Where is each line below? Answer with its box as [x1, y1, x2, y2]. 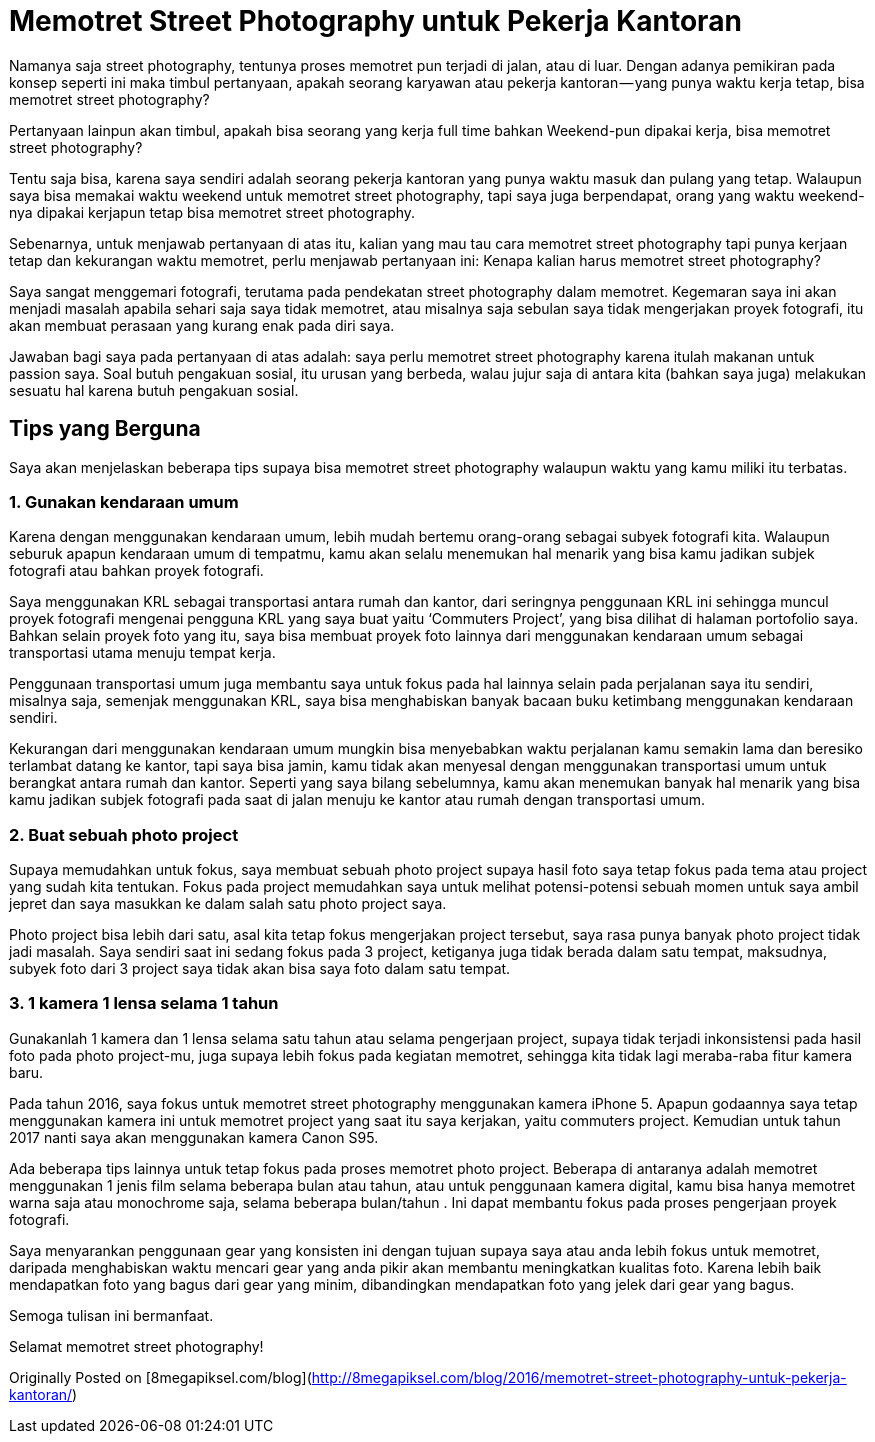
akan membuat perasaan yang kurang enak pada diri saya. [9, 316, 395, 334]
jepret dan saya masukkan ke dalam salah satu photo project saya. [9, 895, 447, 913]
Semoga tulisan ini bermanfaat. [9, 1306, 214, 1324]
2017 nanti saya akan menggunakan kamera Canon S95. [9, 1128, 379, 1146]
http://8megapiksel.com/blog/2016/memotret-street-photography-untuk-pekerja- [311, 1368, 847, 1386]
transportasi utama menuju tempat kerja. [9, 644, 276, 662]
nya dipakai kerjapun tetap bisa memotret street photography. [9, 203, 416, 221]
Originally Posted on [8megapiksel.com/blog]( [9, 1368, 312, 1386]
